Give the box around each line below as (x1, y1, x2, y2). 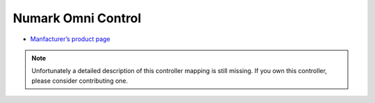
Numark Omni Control (12, 10, 142, 26)
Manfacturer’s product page (30, 35, 110, 43)
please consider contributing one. (31, 77, 128, 85)
